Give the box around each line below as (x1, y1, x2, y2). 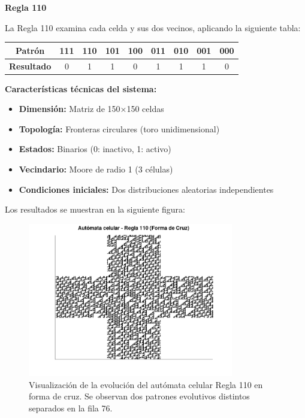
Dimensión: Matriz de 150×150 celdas (19, 102, 164, 115)
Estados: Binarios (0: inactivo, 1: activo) (19, 143, 171, 155)
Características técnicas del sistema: (5, 82, 157, 95)
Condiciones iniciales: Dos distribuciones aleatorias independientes (19, 183, 274, 195)
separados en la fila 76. (29, 401, 113, 414)
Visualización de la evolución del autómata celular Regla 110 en (29, 378, 263, 390)
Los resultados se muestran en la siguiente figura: (5, 203, 185, 216)
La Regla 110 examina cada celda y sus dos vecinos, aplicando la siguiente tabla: (5, 21, 301, 34)
